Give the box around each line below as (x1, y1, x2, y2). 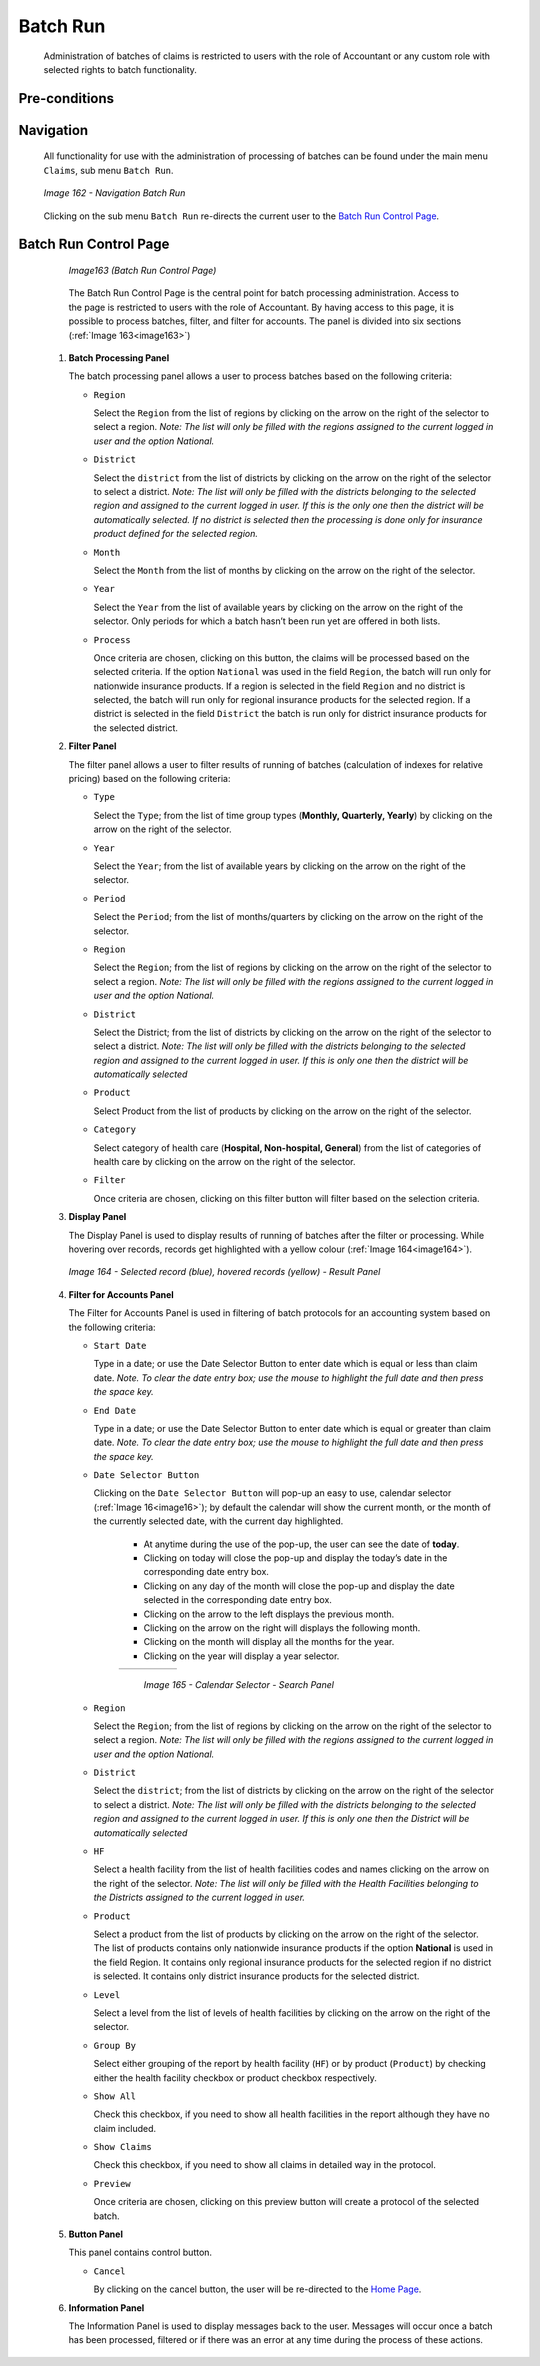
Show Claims (93, 2141, 152, 2153)
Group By (93, 2040, 137, 2051)
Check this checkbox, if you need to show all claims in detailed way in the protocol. (93, 2159, 437, 2171)
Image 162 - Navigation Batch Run (43, 187, 186, 199)
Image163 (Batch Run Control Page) (68, 264, 217, 276)
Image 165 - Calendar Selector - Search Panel (143, 1679, 335, 1691)
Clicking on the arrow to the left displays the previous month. (143, 1608, 395, 1620)
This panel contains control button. (68, 2246, 213, 2259)
